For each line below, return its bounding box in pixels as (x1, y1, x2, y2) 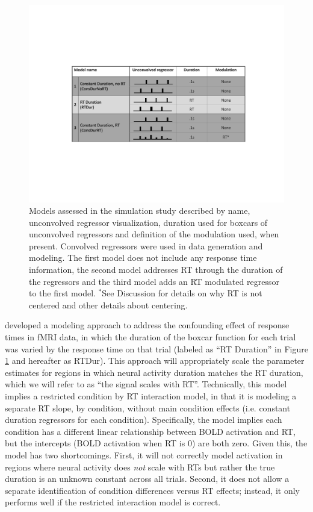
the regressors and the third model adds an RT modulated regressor (29, 275, 279, 287)
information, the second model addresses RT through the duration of (29, 263, 283, 276)
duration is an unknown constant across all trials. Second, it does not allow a (5, 472, 290, 485)
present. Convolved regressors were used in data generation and (29, 239, 263, 252)
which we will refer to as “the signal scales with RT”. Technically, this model (5, 378, 287, 390)
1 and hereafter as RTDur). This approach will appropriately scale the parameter (5, 354, 305, 367)
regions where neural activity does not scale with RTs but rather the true (5, 460, 275, 473)
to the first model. (29, 287, 96, 299)
